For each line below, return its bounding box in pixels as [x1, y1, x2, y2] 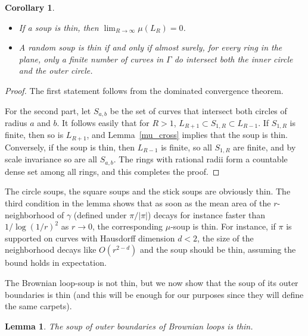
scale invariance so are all [5, 153, 97, 165]
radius [5, 117, 27, 129]
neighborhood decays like [5, 243, 97, 256]
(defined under [73, 208, 127, 221]
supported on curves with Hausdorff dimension [5, 231, 175, 244]
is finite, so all [161, 140, 212, 153]
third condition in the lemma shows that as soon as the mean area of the [5, 197, 271, 209]
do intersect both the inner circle [174, 52, 293, 65]
